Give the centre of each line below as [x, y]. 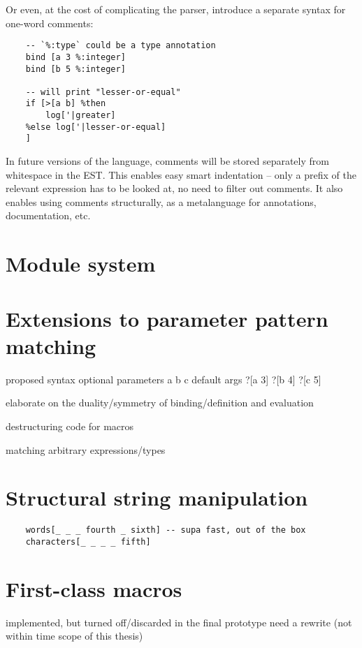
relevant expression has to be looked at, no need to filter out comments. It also [174, 188]
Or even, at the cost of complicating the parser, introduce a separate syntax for [176, 9]
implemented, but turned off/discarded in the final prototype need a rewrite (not [179, 622]
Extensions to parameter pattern [167, 318]
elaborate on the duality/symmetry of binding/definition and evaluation [160, 403]
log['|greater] [81, 116]
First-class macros [94, 588]
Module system [81, 264]
